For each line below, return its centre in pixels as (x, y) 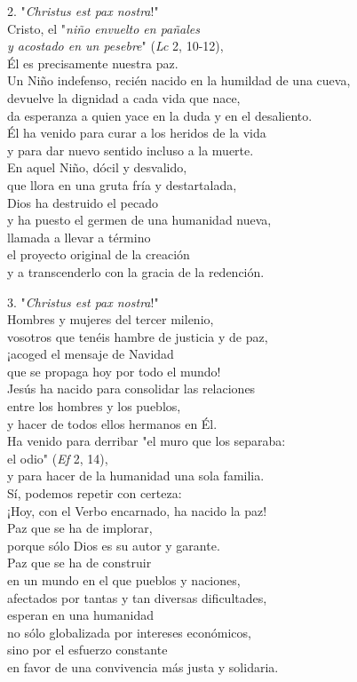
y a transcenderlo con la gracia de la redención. (136, 271)
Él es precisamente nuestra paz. (93, 63)
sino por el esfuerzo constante (87, 650)
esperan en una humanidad (81, 615)
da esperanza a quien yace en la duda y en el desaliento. (160, 115)
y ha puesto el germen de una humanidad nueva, (139, 220)
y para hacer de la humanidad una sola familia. (136, 476)
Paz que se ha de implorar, (80, 528)
